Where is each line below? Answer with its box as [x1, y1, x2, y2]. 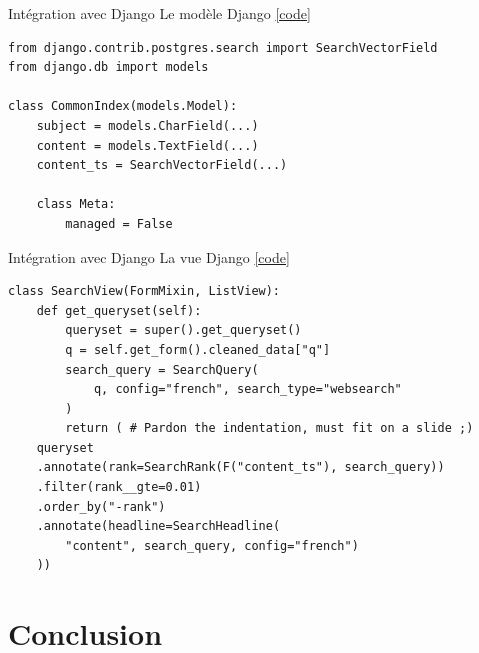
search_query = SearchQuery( [65, 362, 259, 377]
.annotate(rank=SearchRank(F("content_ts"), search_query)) [36, 460, 445, 475]
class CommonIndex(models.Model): [8, 99, 238, 114]
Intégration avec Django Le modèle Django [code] [8, 3, 311, 23]
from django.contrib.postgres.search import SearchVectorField [8, 40, 438, 55]
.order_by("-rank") [36, 499, 166, 514]
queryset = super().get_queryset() [65, 323, 302, 338]
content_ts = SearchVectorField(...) [36, 158, 288, 173]
